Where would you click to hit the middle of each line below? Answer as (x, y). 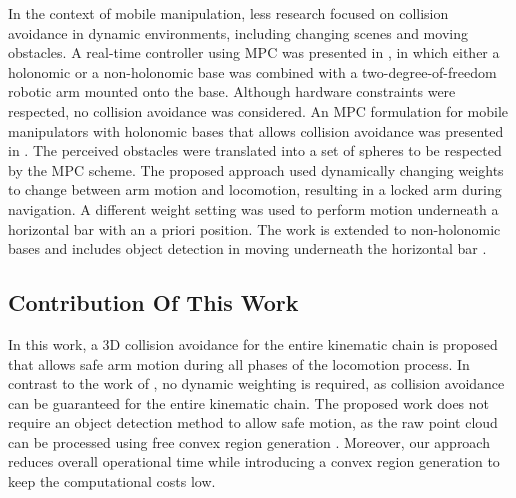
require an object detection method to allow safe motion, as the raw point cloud (253, 422)
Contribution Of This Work (153, 302)
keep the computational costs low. (112, 481)
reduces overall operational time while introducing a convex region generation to (254, 461)
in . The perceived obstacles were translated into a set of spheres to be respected (255, 150)
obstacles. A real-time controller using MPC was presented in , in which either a (254, 52)
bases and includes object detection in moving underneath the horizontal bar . (247, 248)
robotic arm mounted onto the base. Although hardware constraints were (232, 91)
